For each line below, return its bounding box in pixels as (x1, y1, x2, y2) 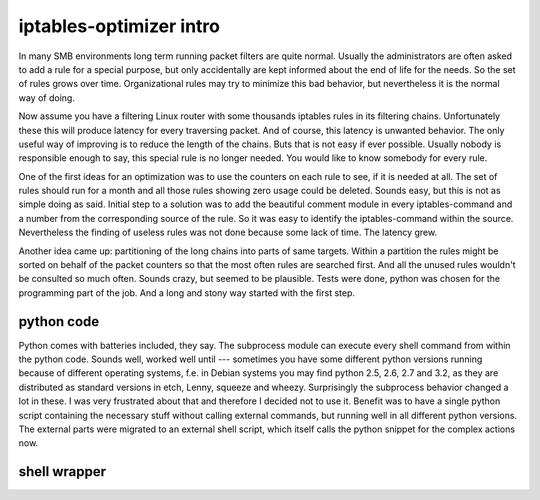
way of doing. (18, 91, 75, 104)
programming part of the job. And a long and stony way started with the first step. (18, 286, 355, 299)
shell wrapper (18, 463, 107, 480)
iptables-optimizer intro (18, 15, 220, 37)
